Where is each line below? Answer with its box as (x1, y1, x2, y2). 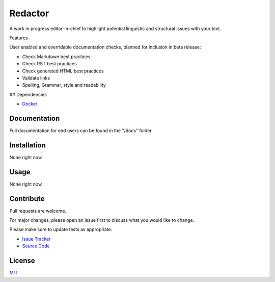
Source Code (22, 243, 50, 249)
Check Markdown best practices (22, 54, 91, 60)
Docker (22, 101, 38, 107)
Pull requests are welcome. (9, 208, 66, 214)
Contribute (9, 194, 45, 203)
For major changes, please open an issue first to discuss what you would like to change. (9, 217, 195, 223)
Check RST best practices (22, 61, 77, 67)
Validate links (22, 74, 50, 81)
